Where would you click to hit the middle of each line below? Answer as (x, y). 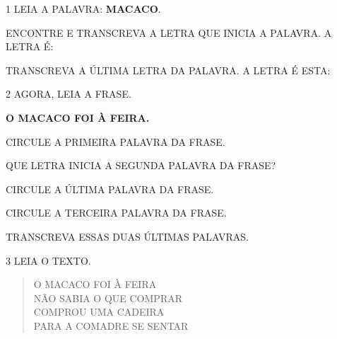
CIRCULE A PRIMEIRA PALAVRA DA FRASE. (116, 141)
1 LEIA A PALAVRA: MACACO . (83, 8)
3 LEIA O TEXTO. (48, 260)
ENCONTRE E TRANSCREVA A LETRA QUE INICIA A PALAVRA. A (169, 32)
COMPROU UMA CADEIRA (99, 312)
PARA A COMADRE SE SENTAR (111, 325)
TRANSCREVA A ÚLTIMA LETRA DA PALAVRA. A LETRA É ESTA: (168, 70)
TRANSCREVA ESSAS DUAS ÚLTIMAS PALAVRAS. (128, 236)
